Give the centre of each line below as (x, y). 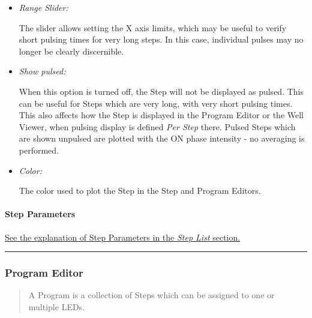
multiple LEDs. (57, 306)
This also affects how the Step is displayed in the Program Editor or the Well (161, 115)
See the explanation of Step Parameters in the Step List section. (123, 237)
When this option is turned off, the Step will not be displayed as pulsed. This (161, 91)
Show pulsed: (42, 71)
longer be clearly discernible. (71, 51)
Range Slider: (43, 7)
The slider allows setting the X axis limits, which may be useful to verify (153, 27)
